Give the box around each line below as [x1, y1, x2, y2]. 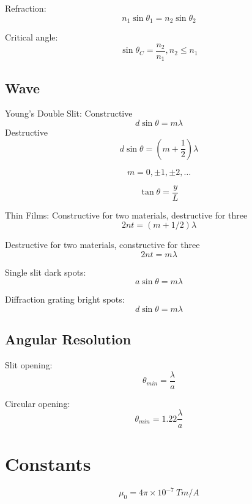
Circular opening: [5, 397, 70, 409]
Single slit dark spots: [5, 265, 86, 278]
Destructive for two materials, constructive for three [5, 238, 200, 251]
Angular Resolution [5, 330, 132, 349]
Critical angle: [5, 31, 58, 44]
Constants [5, 451, 91, 476]
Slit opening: [5, 359, 53, 371]
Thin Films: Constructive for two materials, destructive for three [5, 208, 248, 221]
